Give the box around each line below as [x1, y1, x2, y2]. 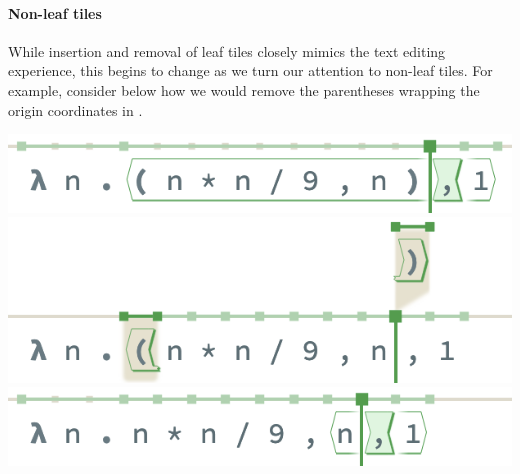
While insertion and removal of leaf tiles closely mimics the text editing [8, 40, 446, 61]
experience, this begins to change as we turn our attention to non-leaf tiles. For [8, 60, 493, 81]
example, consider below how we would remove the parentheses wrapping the [8, 79, 480, 100]
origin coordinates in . [8, 99, 143, 120]
